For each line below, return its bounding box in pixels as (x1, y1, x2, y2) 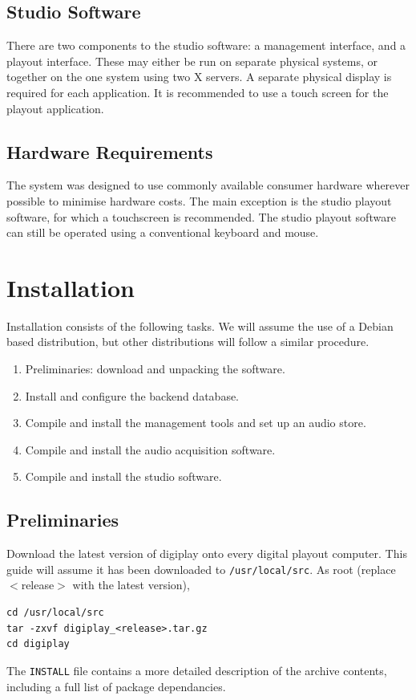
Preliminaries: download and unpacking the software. (25, 360, 285, 377)
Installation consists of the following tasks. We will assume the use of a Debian (6, 317, 394, 334)
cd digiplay (6, 638, 70, 650)
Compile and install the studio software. (25, 468, 222, 485)
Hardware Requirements (6, 139, 213, 164)
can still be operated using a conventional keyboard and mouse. (6, 224, 319, 241)
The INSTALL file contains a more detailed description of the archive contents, (6, 661, 387, 678)
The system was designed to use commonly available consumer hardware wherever (6, 177, 410, 193)
